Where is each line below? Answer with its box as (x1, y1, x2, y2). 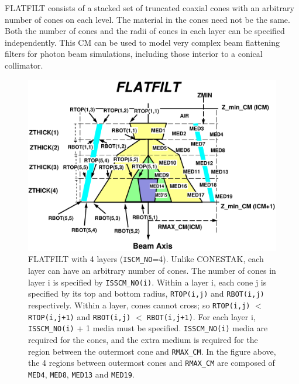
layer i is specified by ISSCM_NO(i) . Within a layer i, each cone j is (28, 276, 267, 288)
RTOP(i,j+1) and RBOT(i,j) (28, 310, 131, 322)
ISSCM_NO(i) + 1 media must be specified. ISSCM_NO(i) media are (28, 322, 268, 334)
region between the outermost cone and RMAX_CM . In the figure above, (28, 345, 276, 357)
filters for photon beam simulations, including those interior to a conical (5, 47, 263, 60)
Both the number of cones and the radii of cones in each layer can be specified (5, 25, 285, 37)
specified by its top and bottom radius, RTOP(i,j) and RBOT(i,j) (28, 287, 264, 300)
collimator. (5, 59, 43, 71)
